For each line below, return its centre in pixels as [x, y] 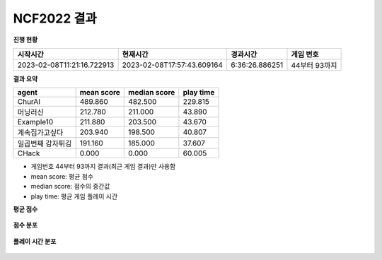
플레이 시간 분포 [35, 241]
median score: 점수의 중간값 [70, 187]
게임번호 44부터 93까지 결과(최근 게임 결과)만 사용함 [103, 167]
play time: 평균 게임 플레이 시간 [74, 196]
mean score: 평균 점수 [62, 176]
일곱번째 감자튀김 [45, 143]
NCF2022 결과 [55, 18]
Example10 [35, 122]
